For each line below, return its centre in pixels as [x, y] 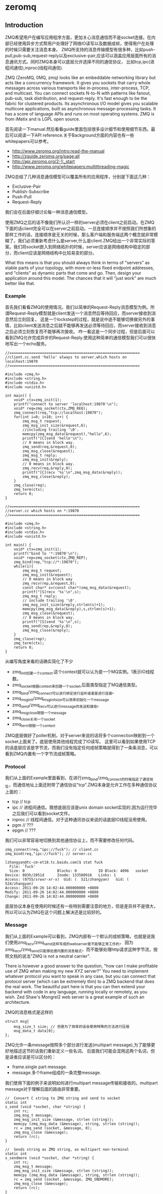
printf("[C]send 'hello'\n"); [53, 438]
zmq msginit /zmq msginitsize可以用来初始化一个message [60, 699]
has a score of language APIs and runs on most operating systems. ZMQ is [80, 114]
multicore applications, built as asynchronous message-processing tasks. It [81, 109]
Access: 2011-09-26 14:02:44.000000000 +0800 [52, 888]
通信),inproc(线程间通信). [38, 68]
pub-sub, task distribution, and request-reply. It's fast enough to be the [76, 98]
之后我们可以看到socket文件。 [42, 813]
